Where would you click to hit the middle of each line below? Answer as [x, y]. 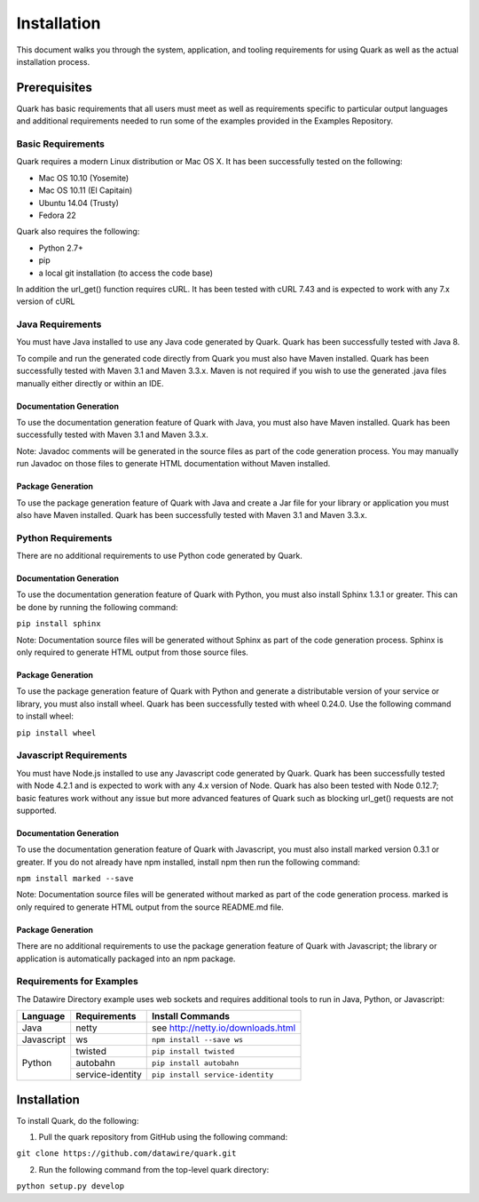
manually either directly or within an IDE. [90, 383]
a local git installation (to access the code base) [126, 273]
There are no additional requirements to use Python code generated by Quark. [160, 556]
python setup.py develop [70, 1186]
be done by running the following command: [97, 607]
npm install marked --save [75, 879]
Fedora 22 [57, 215]
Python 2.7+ [61, 248]
